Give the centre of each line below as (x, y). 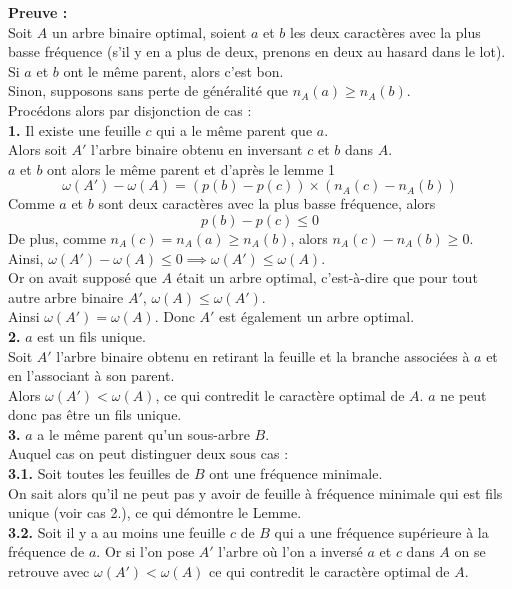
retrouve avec (49, 571)
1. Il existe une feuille (74, 129)
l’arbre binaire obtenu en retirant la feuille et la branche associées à (263, 355)
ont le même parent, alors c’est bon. (173, 70)
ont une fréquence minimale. (296, 473)
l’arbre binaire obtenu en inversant (197, 149)
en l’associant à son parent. (91, 375)
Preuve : (38, 12)
